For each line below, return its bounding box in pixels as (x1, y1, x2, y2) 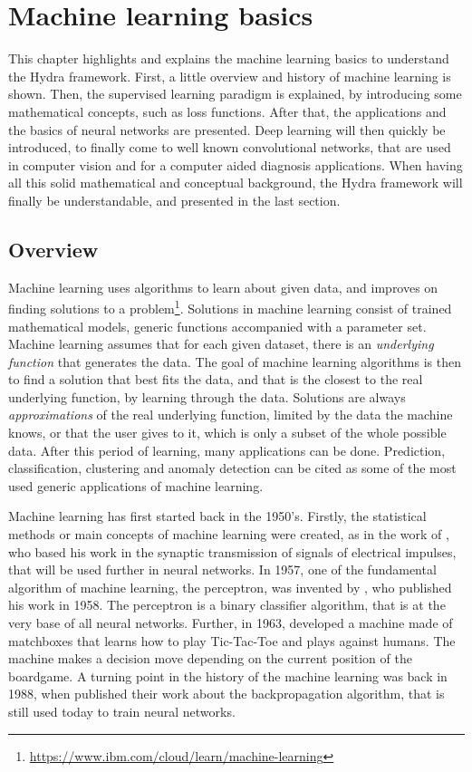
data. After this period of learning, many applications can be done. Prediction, (8, 440, 446, 459)
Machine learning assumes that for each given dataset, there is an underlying (8, 334, 434, 353)
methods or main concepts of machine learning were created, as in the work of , (8, 525, 449, 544)
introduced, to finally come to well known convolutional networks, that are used (8, 138, 451, 157)
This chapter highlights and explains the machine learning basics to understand (8, 49, 449, 68)
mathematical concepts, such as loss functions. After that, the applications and (8, 101, 447, 121)
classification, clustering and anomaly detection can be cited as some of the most (8, 458, 457, 478)
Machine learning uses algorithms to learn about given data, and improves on (8, 277, 438, 296)
